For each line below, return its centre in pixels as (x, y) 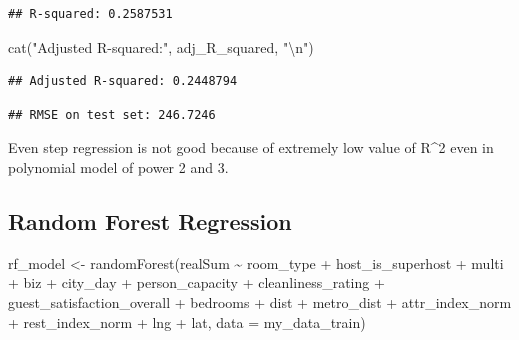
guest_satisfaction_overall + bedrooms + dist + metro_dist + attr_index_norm (260, 301)
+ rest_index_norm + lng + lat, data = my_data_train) (187, 321)
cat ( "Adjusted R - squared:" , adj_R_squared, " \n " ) (161, 46)
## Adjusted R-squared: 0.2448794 (123, 81)
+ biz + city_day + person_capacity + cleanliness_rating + (196, 282)
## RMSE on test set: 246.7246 (112, 114)
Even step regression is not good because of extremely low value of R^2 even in (251, 147)
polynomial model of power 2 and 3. (118, 166)
